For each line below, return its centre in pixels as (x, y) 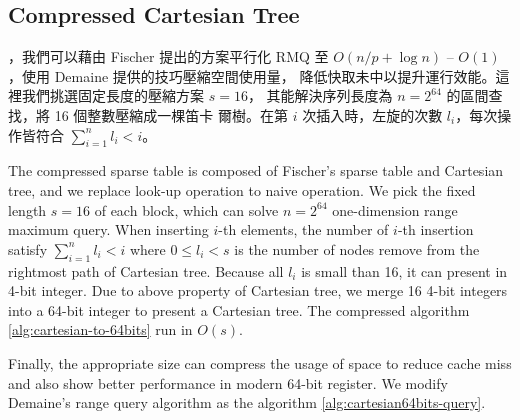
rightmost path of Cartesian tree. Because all (146, 270)
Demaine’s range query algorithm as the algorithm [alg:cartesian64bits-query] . (247, 402)
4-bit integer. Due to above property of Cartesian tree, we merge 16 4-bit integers (258, 290)
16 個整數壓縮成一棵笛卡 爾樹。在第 (171, 114)
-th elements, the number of (303, 229)
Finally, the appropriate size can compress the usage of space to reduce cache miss (260, 362)
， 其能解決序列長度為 (320, 95)
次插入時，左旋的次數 (372, 114)
